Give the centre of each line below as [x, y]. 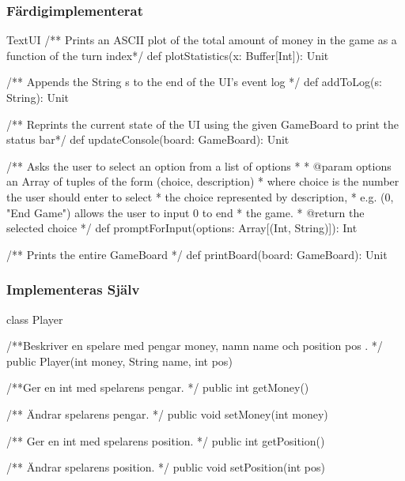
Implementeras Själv [73, 289]
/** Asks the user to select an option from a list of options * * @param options [199, 165]
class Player [35, 319]
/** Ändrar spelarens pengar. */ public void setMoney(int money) [167, 413]
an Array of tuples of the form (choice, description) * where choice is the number [203, 181]
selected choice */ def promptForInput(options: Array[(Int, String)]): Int [182, 228]
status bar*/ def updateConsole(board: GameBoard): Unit [148, 139]
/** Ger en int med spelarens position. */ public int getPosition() [166, 440]
